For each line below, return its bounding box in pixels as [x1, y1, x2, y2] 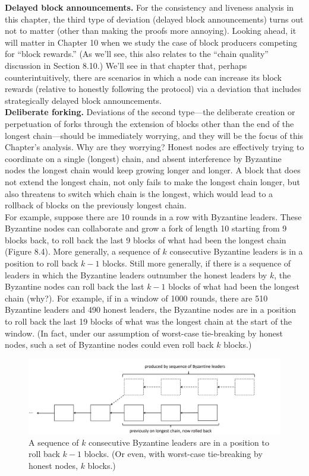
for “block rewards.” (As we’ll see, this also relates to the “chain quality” [5, 47, 269, 60]
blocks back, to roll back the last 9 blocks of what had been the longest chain [5, 233, 286, 246]
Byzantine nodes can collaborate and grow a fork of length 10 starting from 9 [5, 222, 287, 234]
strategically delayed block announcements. [5, 94, 162, 106]
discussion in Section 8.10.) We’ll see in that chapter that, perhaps [5, 59, 247, 71]
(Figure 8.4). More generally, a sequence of [5, 245, 160, 258]
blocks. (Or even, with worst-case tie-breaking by [84, 448, 263, 460]
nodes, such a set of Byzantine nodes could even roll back [5, 338, 214, 351]
